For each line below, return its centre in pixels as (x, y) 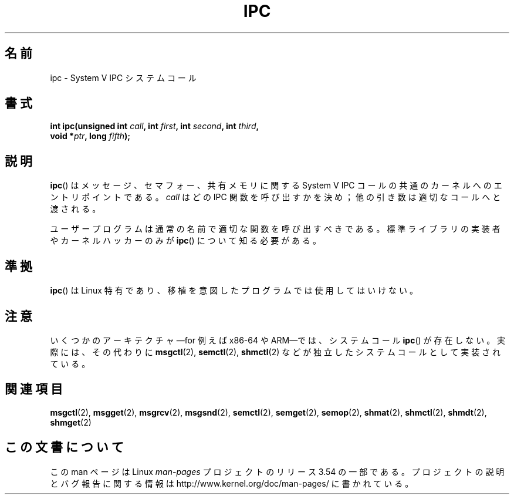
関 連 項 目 (34, 389)
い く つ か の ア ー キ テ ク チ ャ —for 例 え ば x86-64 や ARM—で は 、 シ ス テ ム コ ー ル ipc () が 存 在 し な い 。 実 (278, 340)
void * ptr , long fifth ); (90, 136)
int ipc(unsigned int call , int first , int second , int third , (155, 126)
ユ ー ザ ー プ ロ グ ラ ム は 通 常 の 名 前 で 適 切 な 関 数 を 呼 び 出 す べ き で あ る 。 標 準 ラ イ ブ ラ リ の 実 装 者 (275, 229)
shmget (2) (71, 422)
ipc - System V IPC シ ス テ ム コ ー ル (123, 77)
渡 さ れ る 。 (75, 209)
